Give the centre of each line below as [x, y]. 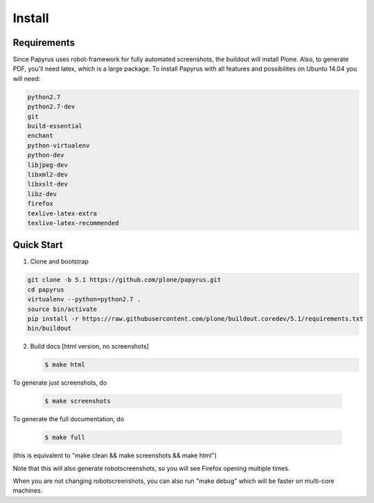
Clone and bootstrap [60, 262]
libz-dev [42, 194]
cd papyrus [46, 290]
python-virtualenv [59, 145]
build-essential [55, 126]
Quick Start [38, 245]
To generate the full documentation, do [69, 419]
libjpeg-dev [48, 165]
